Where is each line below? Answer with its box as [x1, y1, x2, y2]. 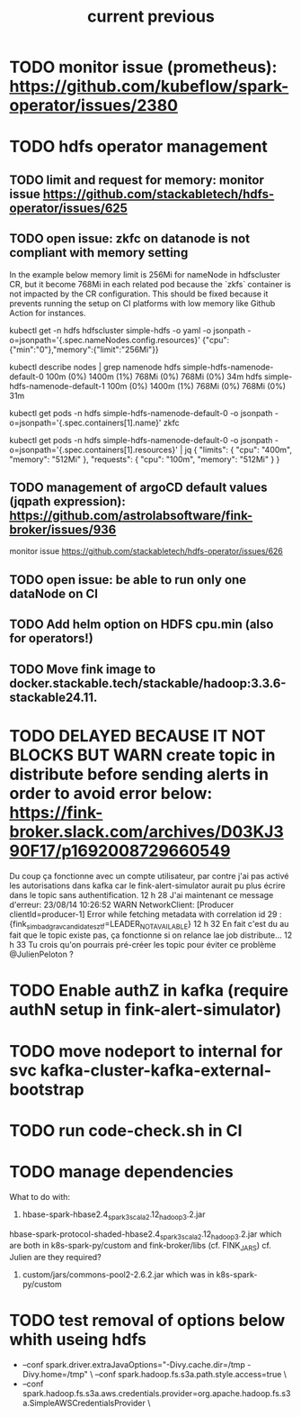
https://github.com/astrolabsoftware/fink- [9, 507, 253, 523]
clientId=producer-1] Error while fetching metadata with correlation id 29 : [9, 908, 282, 920]
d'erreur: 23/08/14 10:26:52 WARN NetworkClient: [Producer [9, 899, 235, 910]
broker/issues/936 [9, 522, 117, 537]
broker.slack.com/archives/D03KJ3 [9, 822, 285, 841]
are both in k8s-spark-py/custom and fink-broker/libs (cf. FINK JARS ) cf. [9, 1240, 271, 1253]
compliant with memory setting [9, 245, 189, 260]
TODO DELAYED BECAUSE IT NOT [9, 725, 267, 746]
